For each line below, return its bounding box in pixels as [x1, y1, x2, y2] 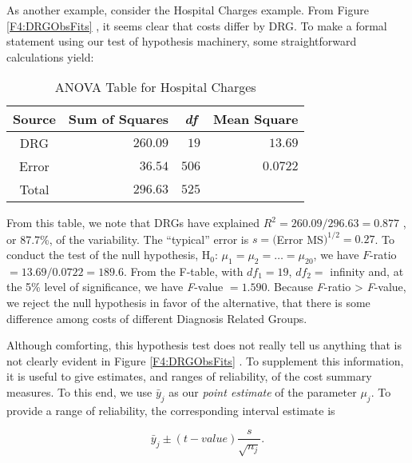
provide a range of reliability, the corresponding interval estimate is [6, 401, 335, 418]
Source [13, 110, 56, 129]
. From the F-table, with [124, 262, 244, 279]
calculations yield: [6, 48, 94, 65]
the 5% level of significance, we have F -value [6, 278, 224, 295]
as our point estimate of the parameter [168, 384, 357, 401]
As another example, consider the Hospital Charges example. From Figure [6, 2, 369, 18]
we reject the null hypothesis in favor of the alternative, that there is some [6, 294, 370, 311]
